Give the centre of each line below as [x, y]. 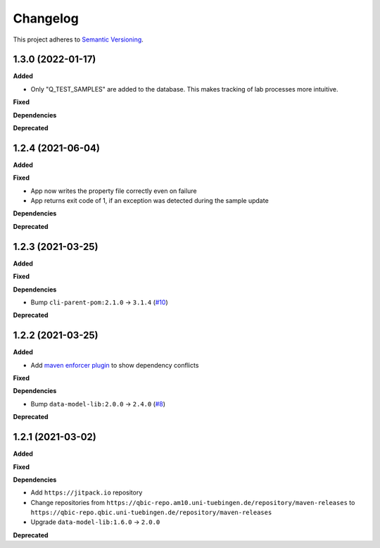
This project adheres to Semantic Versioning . [78, 39]
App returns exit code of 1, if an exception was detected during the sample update [150, 201]
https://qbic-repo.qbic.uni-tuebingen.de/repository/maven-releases [151, 513]
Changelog [46, 18]
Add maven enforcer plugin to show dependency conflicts [115, 365]
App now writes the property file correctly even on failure [114, 191]
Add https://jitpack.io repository [87, 492]
